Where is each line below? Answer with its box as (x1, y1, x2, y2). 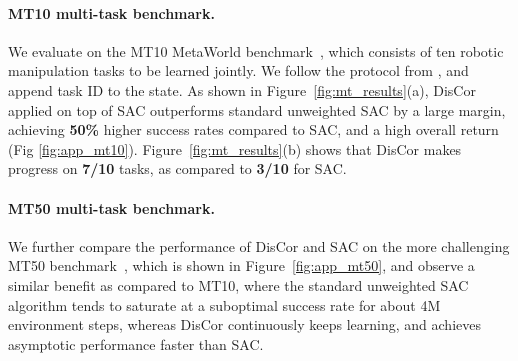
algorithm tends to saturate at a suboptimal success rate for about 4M (8, 294, 441, 315)
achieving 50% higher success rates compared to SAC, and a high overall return (8, 119, 499, 140)
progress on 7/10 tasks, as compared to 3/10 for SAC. (8, 158, 347, 179)
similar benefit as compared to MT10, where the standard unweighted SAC (8, 274, 469, 295)
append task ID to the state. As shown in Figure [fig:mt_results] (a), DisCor (8, 79, 476, 100)
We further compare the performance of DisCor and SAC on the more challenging (8, 235, 510, 256)
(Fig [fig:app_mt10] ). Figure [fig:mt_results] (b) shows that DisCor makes (8, 138, 462, 159)
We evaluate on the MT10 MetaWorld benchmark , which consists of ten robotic (8, 40, 504, 61)
